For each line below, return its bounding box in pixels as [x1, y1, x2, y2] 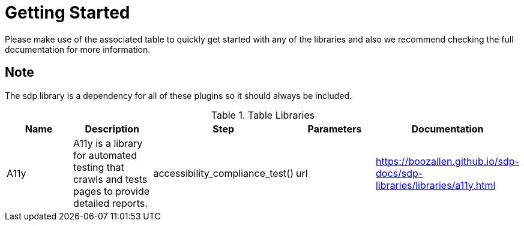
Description [85, 122, 139, 135]
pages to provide [73, 185, 150, 197]
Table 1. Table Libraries [211, 109, 315, 121]
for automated [73, 149, 137, 161]
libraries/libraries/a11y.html [376, 179, 496, 191]
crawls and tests [73, 173, 148, 185]
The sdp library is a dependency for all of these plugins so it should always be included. [5, 90, 352, 101]
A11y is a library [73, 137, 143, 149]
